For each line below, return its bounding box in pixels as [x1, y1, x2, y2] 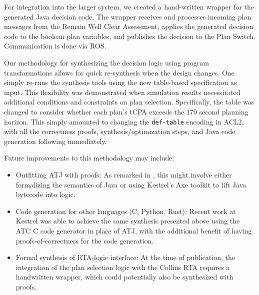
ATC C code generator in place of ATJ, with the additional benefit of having [15, 225, 252, 235]
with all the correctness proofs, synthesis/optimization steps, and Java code [4, 126, 235, 136]
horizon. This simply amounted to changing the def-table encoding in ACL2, [4, 116, 244, 126]
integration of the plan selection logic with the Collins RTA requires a [15, 261, 230, 272]
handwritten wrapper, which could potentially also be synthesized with [15, 271, 233, 282]
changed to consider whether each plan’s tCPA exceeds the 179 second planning [4, 106, 248, 116]
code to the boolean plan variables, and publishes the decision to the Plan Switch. [4, 30, 255, 41]
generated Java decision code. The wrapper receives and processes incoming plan [4, 11, 251, 21]
